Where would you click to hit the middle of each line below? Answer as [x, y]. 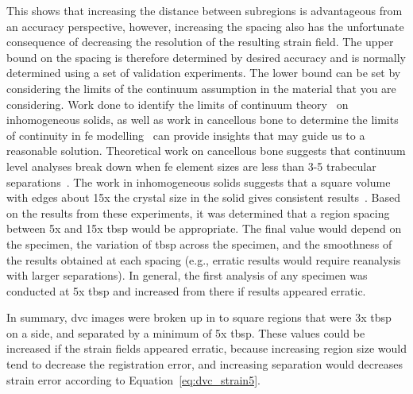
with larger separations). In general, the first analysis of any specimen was [187, 275]
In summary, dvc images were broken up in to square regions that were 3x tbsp [199, 317]
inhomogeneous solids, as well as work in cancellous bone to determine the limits [203, 120]
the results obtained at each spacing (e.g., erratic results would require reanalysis [204, 259]
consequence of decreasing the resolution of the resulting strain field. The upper [200, 42]
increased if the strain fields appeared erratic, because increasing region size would [206, 348]
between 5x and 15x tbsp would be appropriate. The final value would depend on [204, 228]
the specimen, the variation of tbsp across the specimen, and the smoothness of [199, 243]
